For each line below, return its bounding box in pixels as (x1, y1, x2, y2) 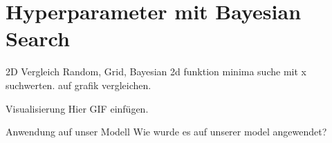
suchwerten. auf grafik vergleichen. (6, 77, 151, 92)
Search (6, 24, 70, 53)
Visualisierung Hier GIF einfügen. (6, 101, 149, 115)
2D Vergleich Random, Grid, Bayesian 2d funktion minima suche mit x (6, 64, 306, 79)
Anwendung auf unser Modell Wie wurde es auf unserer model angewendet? (6, 124, 327, 139)
